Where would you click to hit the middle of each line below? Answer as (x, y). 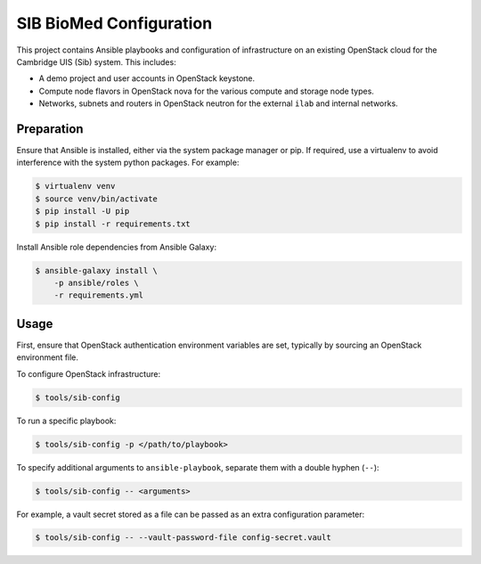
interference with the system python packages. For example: (128, 163)
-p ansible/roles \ (97, 282)
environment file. (48, 357)
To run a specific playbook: (66, 421)
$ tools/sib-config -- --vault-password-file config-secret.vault (183, 538)
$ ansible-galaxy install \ (96, 270)
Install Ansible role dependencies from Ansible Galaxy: (117, 247)
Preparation (50, 129)
